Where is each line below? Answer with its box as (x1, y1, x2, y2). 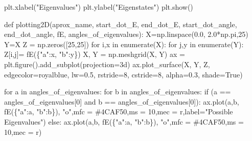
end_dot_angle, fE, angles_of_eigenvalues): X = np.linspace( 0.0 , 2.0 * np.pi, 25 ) (4, 29, 248, 39)
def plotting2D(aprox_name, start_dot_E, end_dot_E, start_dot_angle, (4, 18, 237, 29)
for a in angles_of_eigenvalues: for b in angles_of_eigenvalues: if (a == (4, 86, 231, 97)
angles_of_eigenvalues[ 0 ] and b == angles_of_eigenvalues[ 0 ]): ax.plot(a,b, (4, 96, 239, 107)
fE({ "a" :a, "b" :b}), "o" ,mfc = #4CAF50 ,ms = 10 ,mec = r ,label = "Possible (4, 106, 233, 117)
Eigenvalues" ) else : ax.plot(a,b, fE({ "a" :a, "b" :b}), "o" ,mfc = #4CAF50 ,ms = (4, 116, 244, 127)
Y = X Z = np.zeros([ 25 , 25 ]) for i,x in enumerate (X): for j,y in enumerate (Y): (4, 38, 244, 49)
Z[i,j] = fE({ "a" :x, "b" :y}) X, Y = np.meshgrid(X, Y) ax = (4, 49, 185, 59)
